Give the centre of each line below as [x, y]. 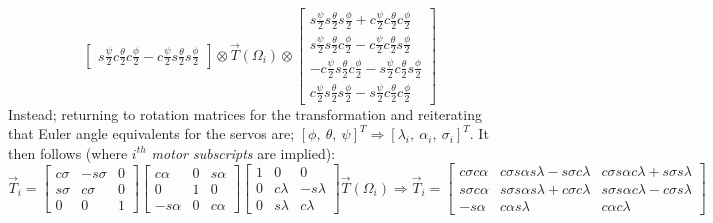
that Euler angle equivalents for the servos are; [151, 133]
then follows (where [68, 152]
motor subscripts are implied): [243, 152]
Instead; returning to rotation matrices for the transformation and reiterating [245, 113]
